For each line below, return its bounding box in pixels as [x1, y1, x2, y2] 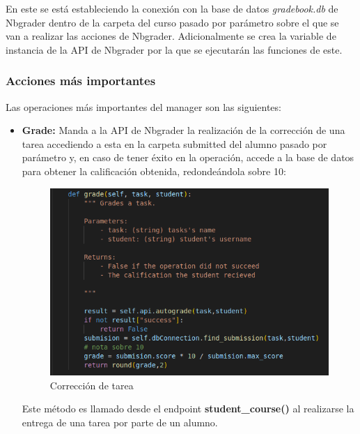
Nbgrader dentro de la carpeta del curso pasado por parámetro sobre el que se [6, 15, 339, 29]
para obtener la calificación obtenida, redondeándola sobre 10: [22, 163, 286, 178]
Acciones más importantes [6, 72, 156, 89]
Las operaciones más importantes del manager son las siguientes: [6, 99, 281, 114]
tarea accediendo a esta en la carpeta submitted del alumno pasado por [22, 136, 327, 151]
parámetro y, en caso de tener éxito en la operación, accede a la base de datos [22, 150, 354, 165]
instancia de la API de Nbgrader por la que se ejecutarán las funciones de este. [6, 42, 343, 57]
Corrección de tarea [49, 377, 134, 392]
